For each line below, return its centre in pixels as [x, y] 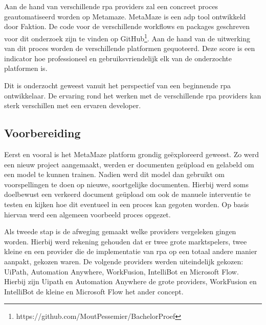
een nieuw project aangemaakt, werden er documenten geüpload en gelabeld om [129, 164]
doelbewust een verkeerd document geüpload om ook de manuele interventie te [127, 194]
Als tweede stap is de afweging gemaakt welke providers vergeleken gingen [120, 231]
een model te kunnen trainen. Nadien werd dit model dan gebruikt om [115, 174]
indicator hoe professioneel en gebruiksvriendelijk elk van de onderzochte [118, 58]
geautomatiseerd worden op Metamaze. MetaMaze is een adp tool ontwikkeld [125, 16]
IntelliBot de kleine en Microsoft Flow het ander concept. [94, 291]
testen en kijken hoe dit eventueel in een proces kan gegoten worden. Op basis [127, 204]
